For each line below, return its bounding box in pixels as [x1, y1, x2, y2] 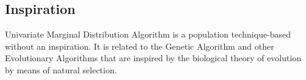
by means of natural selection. [5, 63, 117, 76]
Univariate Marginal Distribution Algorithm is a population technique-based [5, 28, 291, 41]
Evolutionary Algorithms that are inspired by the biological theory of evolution [5, 52, 302, 64]
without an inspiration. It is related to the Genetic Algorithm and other [5, 39, 274, 52]
